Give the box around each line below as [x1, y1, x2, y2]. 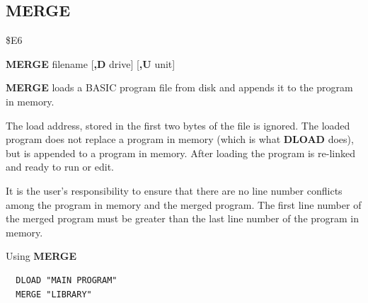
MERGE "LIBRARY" [16, 289, 92, 299]
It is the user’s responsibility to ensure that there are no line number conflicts [6, 183, 343, 198]
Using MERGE [6, 248, 77, 263]
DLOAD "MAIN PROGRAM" [16, 275, 117, 285]
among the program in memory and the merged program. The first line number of [6, 197, 362, 212]
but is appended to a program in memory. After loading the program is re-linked [6, 145, 355, 160]
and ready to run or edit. [6, 159, 114, 174]
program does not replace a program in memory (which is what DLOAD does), [6, 132, 354, 147]
